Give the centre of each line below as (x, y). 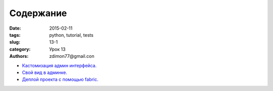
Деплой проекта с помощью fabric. (60, 79)
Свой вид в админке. (45, 72)
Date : (15, 28)
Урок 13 (57, 49)
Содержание (38, 13)
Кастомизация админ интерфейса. (59, 65)
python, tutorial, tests (71, 35)
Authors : (19, 56)
